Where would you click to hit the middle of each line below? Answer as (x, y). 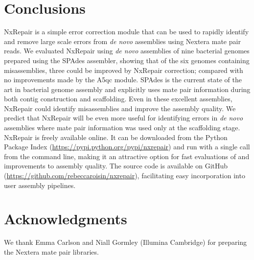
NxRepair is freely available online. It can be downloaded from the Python (116, 137)
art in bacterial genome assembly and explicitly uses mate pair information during (127, 89)
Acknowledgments (66, 219)
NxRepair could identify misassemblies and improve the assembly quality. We (120, 108)
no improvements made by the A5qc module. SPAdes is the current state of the (123, 80)
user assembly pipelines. (40, 185)
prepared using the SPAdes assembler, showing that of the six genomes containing (127, 60)
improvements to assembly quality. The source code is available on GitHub (116, 166)
